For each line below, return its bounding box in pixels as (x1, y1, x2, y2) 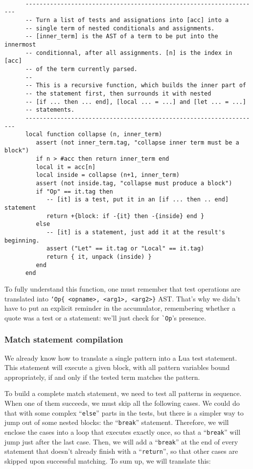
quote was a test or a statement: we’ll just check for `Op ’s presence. (4, 312, 207, 322)
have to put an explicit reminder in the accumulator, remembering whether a (4, 303, 235, 313)
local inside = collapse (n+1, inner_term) (36, 172, 180, 179)
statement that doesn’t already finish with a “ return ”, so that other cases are (4, 446, 238, 456)
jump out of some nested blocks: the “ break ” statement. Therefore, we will (4, 417, 229, 427)
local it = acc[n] (36, 163, 96, 171)
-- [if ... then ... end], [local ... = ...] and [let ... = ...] (25, 98, 246, 105)
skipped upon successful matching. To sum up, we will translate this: (4, 455, 211, 466)
